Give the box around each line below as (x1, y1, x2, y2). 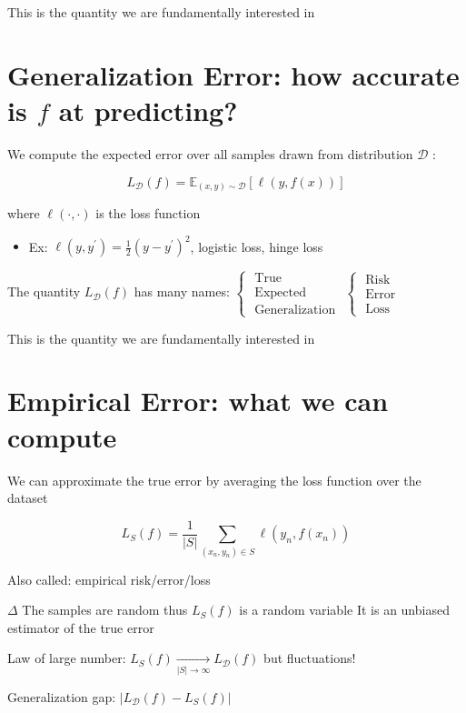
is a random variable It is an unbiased (239, 600, 450, 619)
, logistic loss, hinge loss (190, 236, 323, 256)
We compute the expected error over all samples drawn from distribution (7, 144, 413, 163)
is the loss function (95, 204, 201, 223)
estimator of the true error (7, 618, 154, 637)
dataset (7, 488, 48, 507)
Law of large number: (7, 648, 126, 668)
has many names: (134, 282, 230, 301)
